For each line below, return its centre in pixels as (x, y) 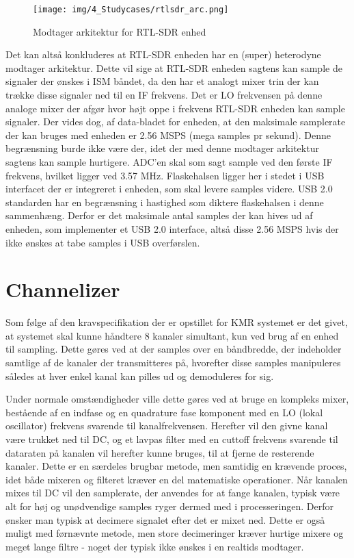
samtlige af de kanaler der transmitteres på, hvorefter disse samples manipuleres (173, 363)
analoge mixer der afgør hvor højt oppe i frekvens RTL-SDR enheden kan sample (175, 108)
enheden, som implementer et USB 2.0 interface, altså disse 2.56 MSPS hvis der (172, 228)
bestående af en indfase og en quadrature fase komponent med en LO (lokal (164, 412)
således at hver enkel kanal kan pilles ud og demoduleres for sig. (140, 376)
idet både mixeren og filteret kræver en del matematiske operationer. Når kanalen (177, 479)
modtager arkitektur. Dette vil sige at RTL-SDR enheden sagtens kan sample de (174, 67)
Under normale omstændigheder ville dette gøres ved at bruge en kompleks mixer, (177, 399)
